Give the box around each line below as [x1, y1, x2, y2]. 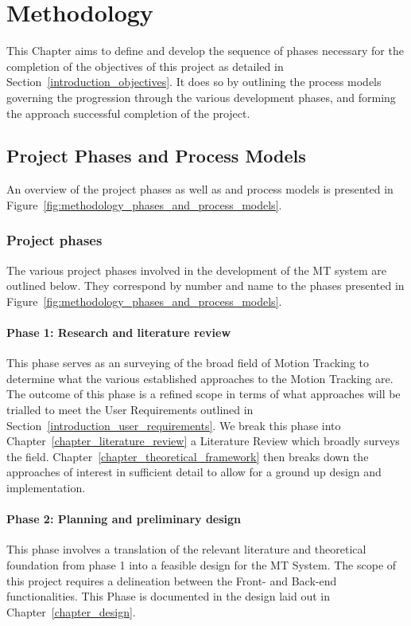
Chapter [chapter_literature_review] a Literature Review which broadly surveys [6, 432, 400, 449]
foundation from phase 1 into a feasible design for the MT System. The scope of [6, 557, 397, 573]
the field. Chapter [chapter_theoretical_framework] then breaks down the [6, 448, 369, 464]
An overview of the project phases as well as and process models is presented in [6, 181, 394, 198]
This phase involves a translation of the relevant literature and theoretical [6, 541, 366, 558]
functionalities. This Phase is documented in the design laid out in [6, 588, 330, 604]
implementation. [6, 479, 86, 496]
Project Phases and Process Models [6, 143, 306, 168]
